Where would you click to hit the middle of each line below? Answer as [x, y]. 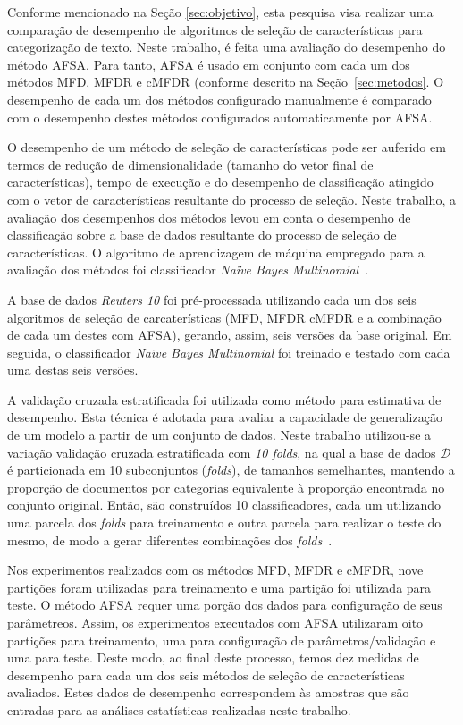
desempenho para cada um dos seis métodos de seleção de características [206, 674]
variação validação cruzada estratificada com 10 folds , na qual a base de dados [222, 452]
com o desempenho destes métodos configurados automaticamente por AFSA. [220, 117]
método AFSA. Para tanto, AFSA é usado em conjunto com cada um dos [209, 64]
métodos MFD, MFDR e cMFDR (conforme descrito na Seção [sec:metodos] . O [226, 82]
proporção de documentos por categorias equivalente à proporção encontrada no [226, 487]
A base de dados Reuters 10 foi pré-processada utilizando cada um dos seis [212, 299]
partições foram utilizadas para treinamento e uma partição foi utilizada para [219, 587]
